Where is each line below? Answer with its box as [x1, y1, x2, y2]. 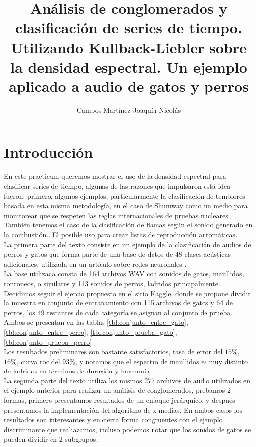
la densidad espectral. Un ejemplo [10, 56, 247, 76]
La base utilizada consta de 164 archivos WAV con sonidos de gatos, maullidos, [4, 268, 244, 279]
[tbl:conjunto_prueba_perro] [4, 336, 92, 347]
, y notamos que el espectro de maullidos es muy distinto [75, 356, 248, 366]
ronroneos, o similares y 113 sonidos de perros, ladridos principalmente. [4, 278, 220, 288]
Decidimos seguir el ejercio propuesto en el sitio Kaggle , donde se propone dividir [4, 288, 251, 298]
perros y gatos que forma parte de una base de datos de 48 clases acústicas [4, 249, 231, 259]
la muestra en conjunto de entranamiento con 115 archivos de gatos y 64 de [4, 298, 233, 308]
